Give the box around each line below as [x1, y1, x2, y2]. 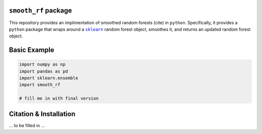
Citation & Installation [9, 110, 76, 118]
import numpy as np [19, 62, 65, 67]
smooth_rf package [9, 6, 72, 15]
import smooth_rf [19, 82, 61, 87]
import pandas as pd [19, 68, 68, 74]
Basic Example [9, 46, 54, 54]
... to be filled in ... [9, 122, 45, 128]
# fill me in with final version [19, 96, 99, 101]
